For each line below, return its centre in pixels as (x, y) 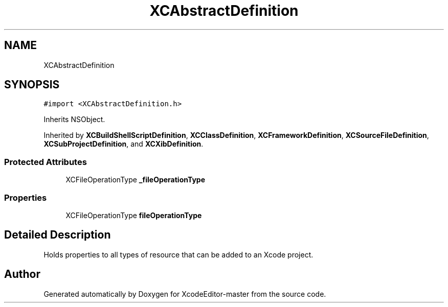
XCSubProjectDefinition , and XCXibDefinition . (124, 144)
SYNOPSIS (32, 85)
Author (22, 274)
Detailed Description (58, 235)
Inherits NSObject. (74, 120)
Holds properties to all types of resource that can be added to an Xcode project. (178, 254)
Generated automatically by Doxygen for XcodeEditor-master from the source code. (185, 294)
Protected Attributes (46, 162)
